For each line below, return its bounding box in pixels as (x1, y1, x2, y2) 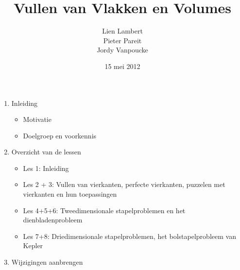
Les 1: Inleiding (23, 163, 69, 173)
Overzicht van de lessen (11, 147, 81, 157)
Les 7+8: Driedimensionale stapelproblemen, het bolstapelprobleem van (23, 231, 236, 241)
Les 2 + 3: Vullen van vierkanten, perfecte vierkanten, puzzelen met (23, 179, 225, 189)
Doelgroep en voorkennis (23, 130, 97, 140)
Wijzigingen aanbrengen (11, 257, 83, 267)
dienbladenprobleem (23, 215, 83, 225)
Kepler (23, 240, 43, 251)
